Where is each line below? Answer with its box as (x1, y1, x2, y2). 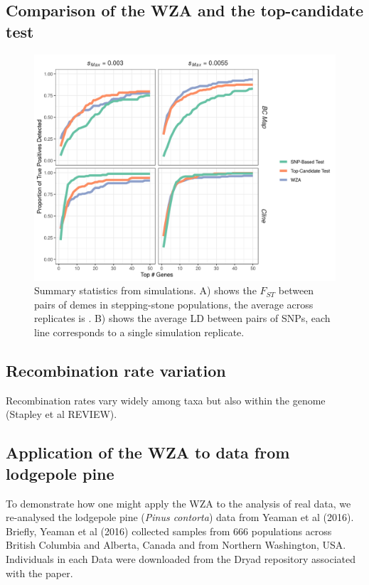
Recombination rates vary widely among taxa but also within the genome (6, 392, 326, 407)
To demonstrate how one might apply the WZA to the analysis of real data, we (6, 495, 351, 510)
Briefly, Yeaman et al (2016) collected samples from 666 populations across (6, 523, 332, 538)
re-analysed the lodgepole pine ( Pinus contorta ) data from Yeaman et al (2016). (6, 510, 354, 525)
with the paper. (6, 565, 73, 580)
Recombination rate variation (6, 359, 226, 381)
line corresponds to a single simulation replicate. (34, 324, 245, 339)
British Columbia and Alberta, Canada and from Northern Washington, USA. (6, 537, 346, 552)
